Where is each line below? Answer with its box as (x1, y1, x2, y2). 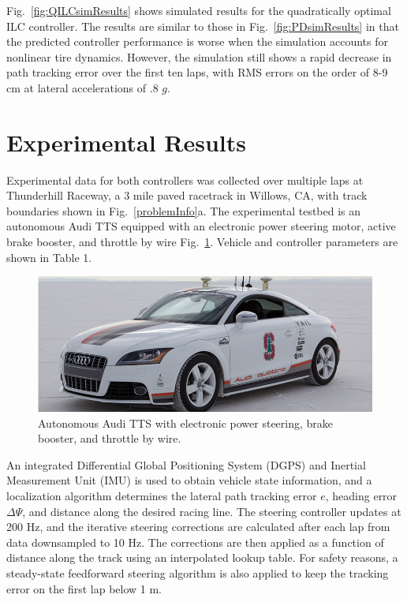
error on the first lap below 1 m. (6, 580, 162, 596)
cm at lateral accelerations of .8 (6, 79, 159, 95)
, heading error (325, 487, 398, 503)
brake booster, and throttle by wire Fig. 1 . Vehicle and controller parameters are (6, 234, 398, 250)
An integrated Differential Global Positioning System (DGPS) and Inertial (6, 456, 366, 473)
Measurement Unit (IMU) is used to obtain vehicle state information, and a (6, 472, 372, 488)
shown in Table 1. (6, 249, 92, 265)
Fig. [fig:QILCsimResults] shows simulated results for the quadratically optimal (6, 2, 391, 18)
